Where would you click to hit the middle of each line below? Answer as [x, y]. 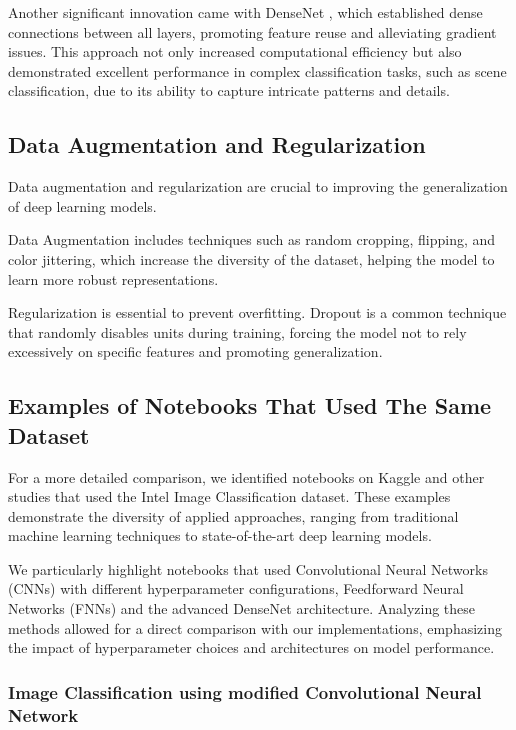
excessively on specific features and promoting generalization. [195, 351]
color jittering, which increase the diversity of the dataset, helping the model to [251, 258]
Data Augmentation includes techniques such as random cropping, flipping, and [252, 239]
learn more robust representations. [113, 278]
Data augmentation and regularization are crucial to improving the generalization [258, 186]
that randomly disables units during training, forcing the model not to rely [237, 331]
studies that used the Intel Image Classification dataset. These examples [229, 496]
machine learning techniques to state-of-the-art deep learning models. [220, 535]
